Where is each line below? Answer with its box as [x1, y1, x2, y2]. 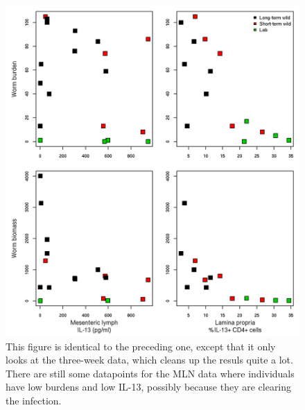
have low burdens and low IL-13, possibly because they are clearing [6, 379, 292, 394]
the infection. [6, 393, 62, 408]
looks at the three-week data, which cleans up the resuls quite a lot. [6, 352, 293, 367]
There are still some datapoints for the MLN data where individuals [6, 366, 295, 380]
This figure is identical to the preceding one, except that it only [6, 339, 276, 353]
